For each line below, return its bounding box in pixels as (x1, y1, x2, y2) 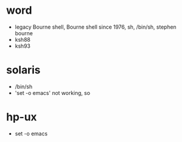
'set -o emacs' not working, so (14, 89, 91, 96)
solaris (6, 63, 41, 77)
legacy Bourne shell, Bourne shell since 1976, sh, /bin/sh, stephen (14, 23, 177, 30)
